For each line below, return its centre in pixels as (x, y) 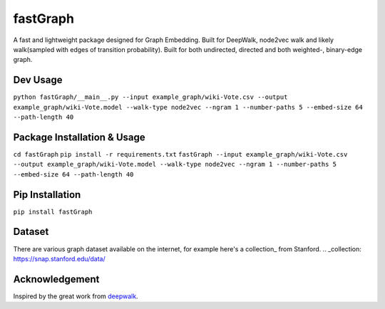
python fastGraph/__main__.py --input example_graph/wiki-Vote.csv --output (150, 97)
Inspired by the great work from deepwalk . (76, 296)
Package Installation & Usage (79, 137)
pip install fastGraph (53, 211)
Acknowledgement (56, 279)
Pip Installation (47, 195)
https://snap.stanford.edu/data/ (60, 258)
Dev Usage (38, 80)
